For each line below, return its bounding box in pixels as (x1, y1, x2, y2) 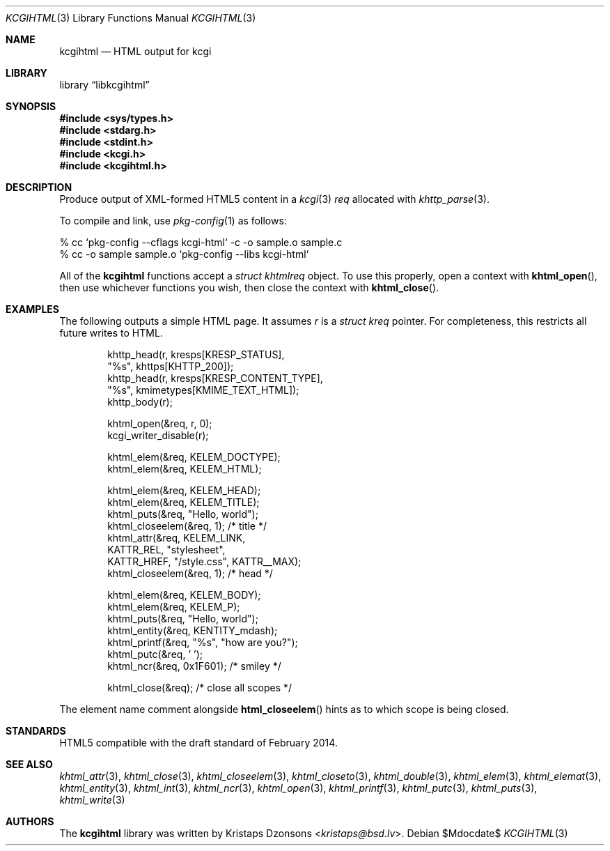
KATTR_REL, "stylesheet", (107, 544, 226, 555)
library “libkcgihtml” (59, 79, 150, 91)
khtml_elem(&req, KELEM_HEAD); (107, 484, 261, 496)
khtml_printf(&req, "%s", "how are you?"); (107, 636, 298, 648)
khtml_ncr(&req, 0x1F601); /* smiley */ (107, 660, 281, 672)
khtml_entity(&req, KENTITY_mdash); (107, 624, 278, 636)
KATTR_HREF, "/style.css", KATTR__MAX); (107, 555, 302, 567)
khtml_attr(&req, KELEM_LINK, (107, 532, 246, 544)
